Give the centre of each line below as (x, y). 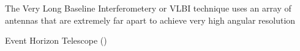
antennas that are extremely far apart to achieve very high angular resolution (150, 20)
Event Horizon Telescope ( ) (56, 40)
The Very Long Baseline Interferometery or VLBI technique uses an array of (148, 8)
